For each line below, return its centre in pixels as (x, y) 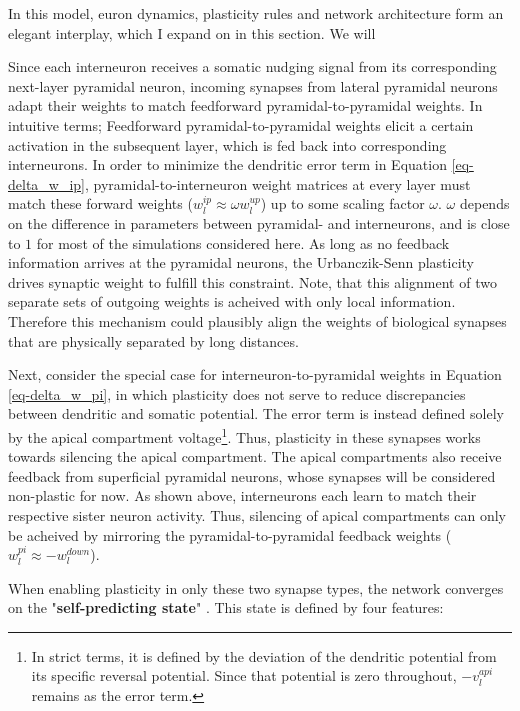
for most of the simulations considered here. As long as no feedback (243, 242)
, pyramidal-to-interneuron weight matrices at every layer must (278, 183)
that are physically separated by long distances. (153, 340)
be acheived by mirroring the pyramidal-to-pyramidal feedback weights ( (230, 534)
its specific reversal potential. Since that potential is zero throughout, (244, 675)
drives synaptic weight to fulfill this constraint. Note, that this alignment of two (252, 281)
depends (484, 203)
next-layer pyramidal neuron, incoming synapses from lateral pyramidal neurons (253, 85)
